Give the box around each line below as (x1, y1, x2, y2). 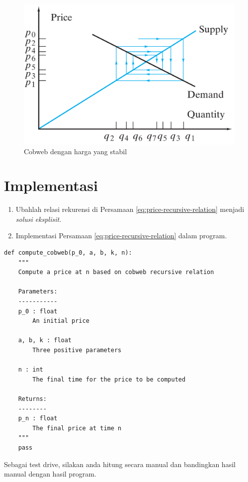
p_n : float (18, 415, 58, 422)
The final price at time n (32, 424, 122, 432)
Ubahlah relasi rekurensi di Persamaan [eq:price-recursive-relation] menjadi (15, 204, 245, 214)
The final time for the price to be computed (32, 376, 186, 383)
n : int (18, 366, 43, 374)
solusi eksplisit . (15, 213, 62, 224)
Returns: (18, 395, 47, 402)
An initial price (32, 317, 89, 325)
